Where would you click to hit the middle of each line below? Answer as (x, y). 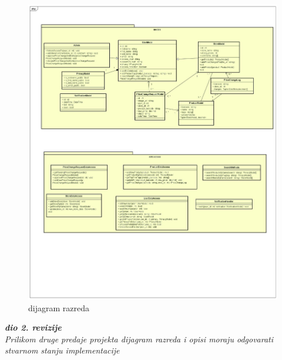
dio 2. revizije (33, 327)
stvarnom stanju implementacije (62, 350)
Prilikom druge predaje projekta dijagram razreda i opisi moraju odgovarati (139, 339)
